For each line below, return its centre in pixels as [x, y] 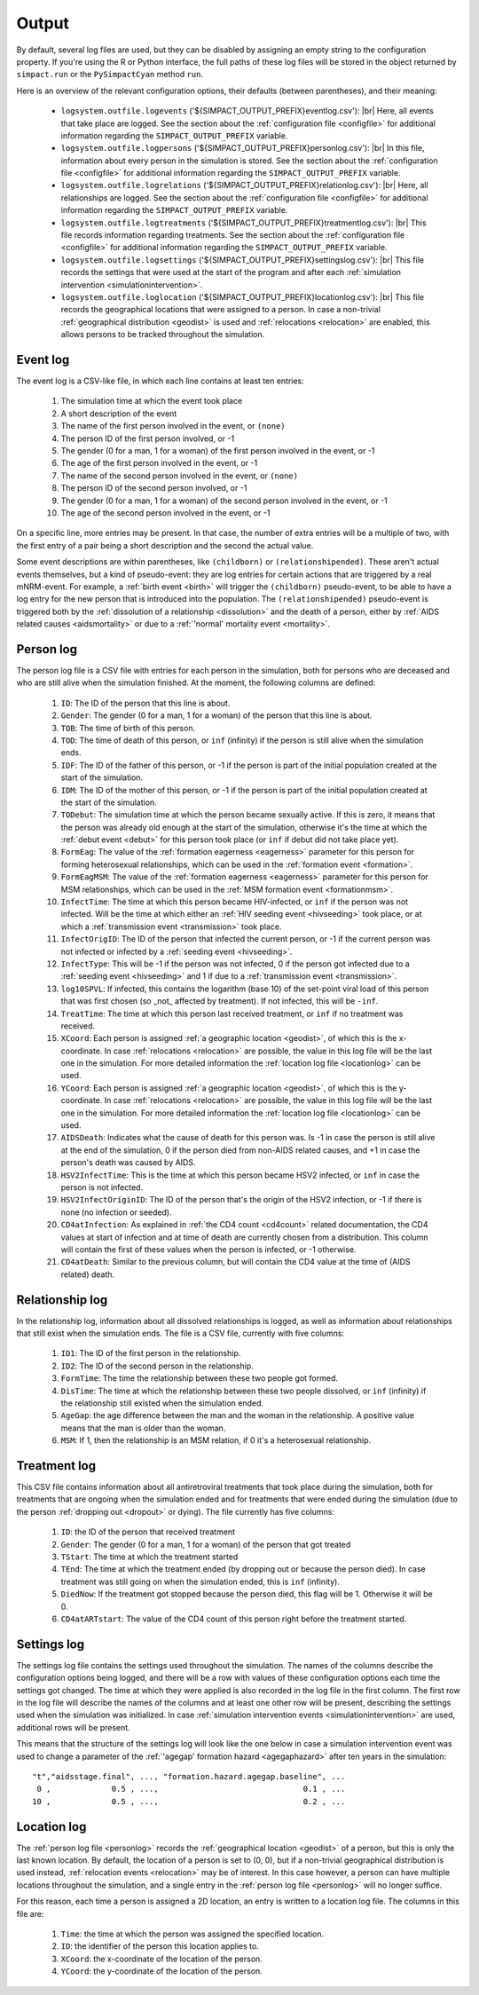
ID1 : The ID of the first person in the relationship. [151, 1353]
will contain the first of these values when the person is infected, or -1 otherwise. [208, 1249]
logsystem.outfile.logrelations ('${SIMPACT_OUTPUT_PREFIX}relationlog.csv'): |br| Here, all [245, 185]
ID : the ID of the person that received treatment [148, 1532]
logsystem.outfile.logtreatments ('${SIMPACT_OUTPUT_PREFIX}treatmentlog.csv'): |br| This [243, 223]
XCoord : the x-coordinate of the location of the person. [162, 1959]
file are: [30, 1913]
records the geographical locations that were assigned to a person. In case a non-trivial [221, 310]
